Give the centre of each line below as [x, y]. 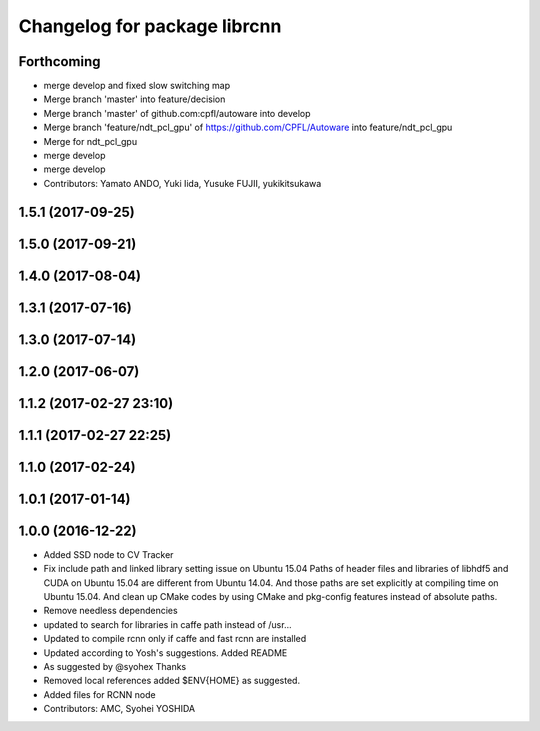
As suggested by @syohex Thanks [115, 666]
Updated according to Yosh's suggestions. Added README [165, 652]
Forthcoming [59, 61]
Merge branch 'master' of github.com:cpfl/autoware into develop [177, 113]
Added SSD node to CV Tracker [108, 554]
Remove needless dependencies [111, 611]
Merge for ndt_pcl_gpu [90, 141]
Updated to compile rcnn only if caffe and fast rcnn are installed [175, 639]
